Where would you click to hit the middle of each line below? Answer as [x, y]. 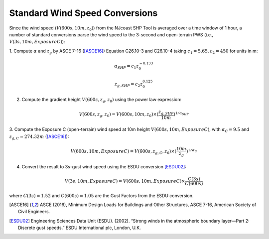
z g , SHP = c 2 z [129, 85]
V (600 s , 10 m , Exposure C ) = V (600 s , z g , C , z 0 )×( [124, 152]
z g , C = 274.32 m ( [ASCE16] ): [39, 137]
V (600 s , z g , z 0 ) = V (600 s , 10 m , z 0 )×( [119, 115]
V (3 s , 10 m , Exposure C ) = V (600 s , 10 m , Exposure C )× [125, 181]
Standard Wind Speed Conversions [83, 13]
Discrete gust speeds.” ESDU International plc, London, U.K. [80, 228]
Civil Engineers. [34, 212]
